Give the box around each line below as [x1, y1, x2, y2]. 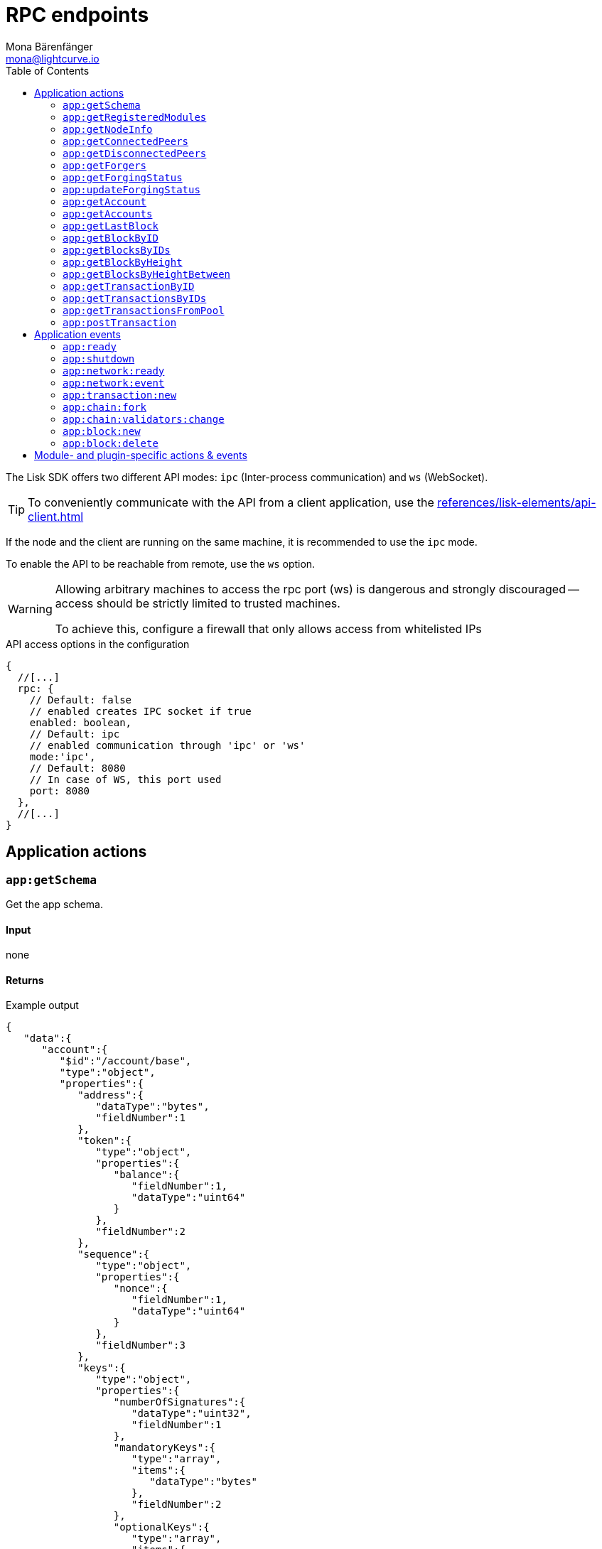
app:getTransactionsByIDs [63, 292, 207, 304]
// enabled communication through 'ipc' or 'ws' [29, 739, 306, 751]
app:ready [63, 340, 117, 352]
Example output [6, 999, 79, 1012]
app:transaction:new [63, 389, 177, 401]
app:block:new [63, 425, 141, 437]
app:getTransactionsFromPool [63, 304, 225, 316]
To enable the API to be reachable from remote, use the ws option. [6, 557, 316, 570]
